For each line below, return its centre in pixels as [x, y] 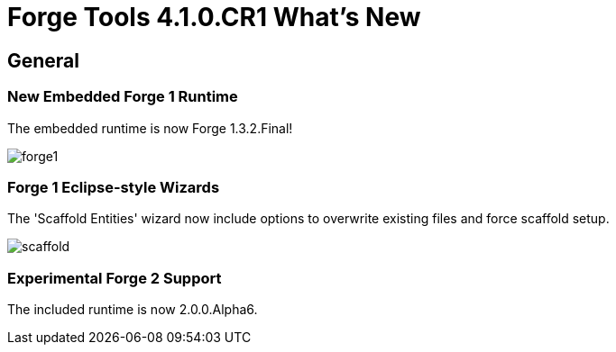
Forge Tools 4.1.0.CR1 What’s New [214, 17]
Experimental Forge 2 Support [115, 278]
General [44, 60]
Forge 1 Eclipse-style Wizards [114, 187]
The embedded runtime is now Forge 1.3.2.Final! [150, 128]
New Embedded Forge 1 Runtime [123, 97]
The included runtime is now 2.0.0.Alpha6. [133, 310]
